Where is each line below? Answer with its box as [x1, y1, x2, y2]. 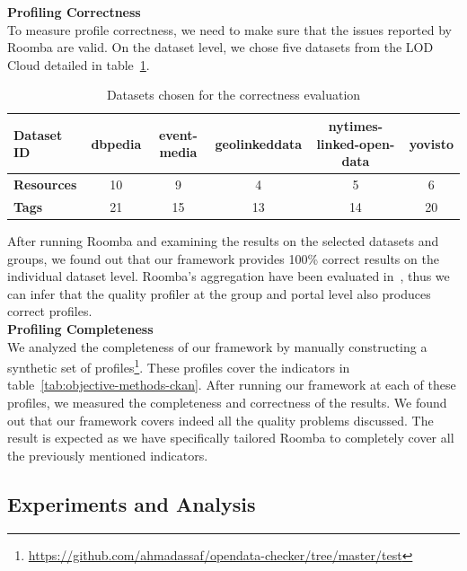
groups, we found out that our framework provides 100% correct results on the [7, 249, 439, 268]
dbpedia [91, 134, 142, 153]
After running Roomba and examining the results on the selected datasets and [7, 231, 439, 250]
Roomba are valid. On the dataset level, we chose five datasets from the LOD [7, 38, 434, 57]
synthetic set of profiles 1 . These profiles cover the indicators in [7, 356, 350, 376]
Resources [13, 175, 77, 193]
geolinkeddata [215, 134, 303, 153]
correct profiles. [7, 302, 93, 321]
